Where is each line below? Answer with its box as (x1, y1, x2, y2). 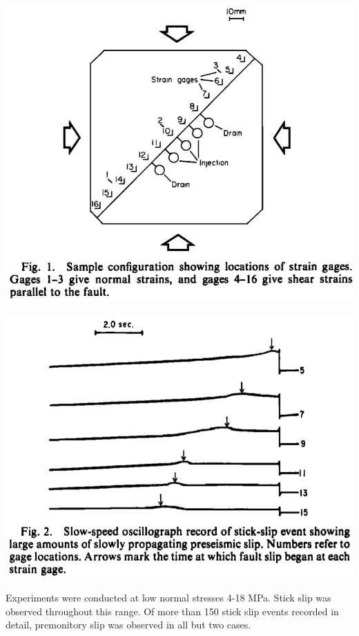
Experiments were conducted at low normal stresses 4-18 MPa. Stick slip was (6, 590, 331, 605)
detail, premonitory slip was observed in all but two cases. (6, 617, 251, 632)
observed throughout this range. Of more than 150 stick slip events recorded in (6, 604, 339, 618)
